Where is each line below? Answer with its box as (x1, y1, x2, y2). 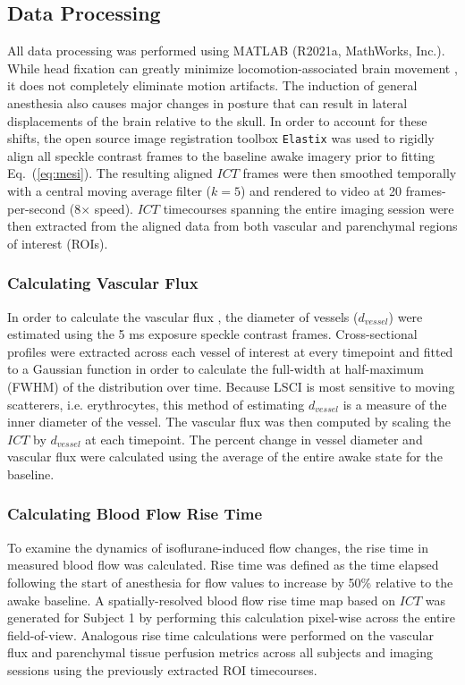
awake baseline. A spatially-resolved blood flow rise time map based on (7, 590, 396, 609)
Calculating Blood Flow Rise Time (7, 503, 263, 525)
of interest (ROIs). (7, 233, 108, 252)
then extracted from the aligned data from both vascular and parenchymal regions (7, 216, 458, 235)
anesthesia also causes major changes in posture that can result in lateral (7, 93, 408, 112)
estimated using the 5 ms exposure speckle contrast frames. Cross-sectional (7, 325, 418, 343)
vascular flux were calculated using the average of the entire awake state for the (7, 447, 443, 466)
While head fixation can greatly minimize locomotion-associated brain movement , (7, 58, 458, 77)
